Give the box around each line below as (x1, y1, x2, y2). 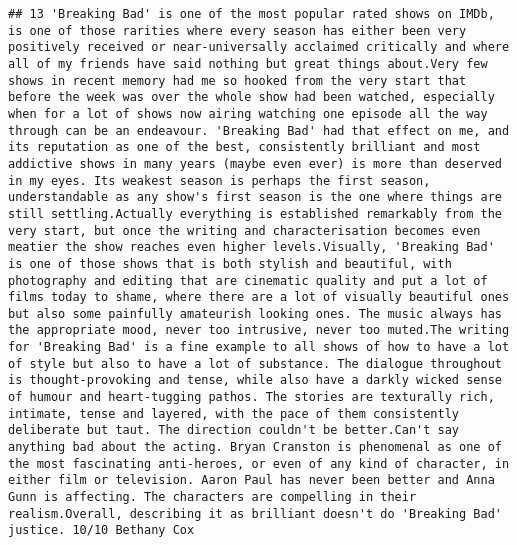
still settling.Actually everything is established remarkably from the (8, 206, 502, 221)
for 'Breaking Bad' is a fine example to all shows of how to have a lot (8, 340, 510, 355)
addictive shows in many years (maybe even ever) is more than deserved (8, 156, 502, 171)
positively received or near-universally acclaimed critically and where (8, 40, 510, 55)
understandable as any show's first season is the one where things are (8, 190, 502, 205)
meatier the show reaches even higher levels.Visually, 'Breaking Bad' (8, 240, 495, 255)
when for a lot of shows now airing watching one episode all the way (8, 106, 488, 121)
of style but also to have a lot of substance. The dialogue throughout (8, 356, 502, 371)
